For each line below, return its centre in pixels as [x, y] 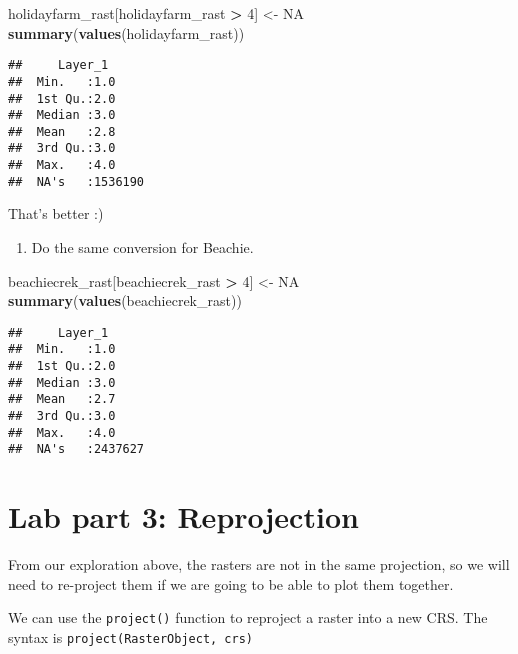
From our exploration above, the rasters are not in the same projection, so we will [259, 564]
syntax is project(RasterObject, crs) [131, 637]
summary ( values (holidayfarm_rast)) [126, 32]
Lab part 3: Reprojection [183, 516]
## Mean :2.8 [62, 131]
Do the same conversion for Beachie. [142, 247]
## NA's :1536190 [76, 181]
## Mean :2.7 [62, 399]
